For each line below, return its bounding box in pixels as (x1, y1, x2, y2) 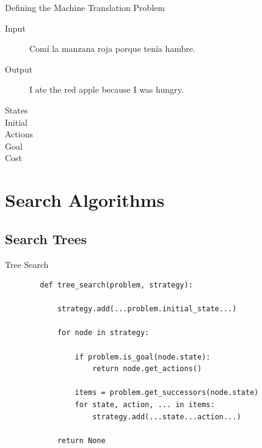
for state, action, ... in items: (75, 400, 215, 410)
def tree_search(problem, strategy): (40, 281, 193, 290)
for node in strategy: (57, 328, 150, 338)
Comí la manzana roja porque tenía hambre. (29, 42, 195, 55)
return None (57, 436, 106, 445)
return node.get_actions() (92, 364, 202, 374)
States (5, 103, 28, 116)
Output (5, 62, 33, 75)
